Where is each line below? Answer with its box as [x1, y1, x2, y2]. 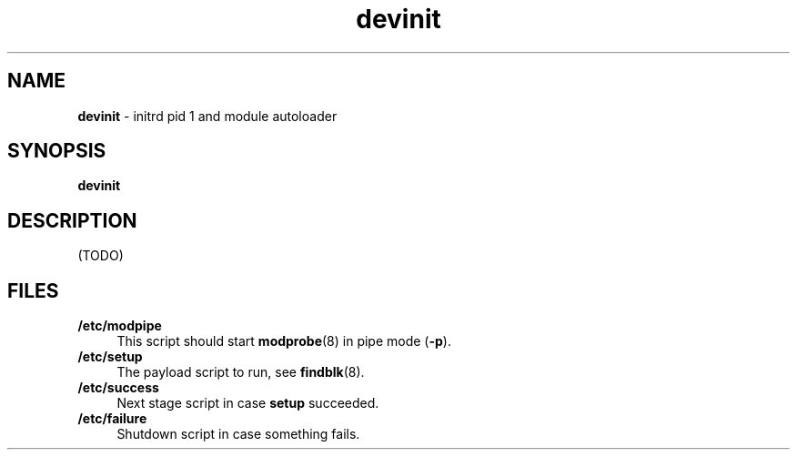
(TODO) [77, 248, 124, 264]
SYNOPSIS [7, 139, 106, 163]
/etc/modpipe [77, 318, 162, 334]
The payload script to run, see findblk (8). [116, 364, 365, 381]
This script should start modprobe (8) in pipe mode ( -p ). [116, 333, 451, 350]
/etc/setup [77, 349, 143, 365]
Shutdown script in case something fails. [116, 426, 360, 442]
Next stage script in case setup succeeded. [116, 395, 379, 411]
